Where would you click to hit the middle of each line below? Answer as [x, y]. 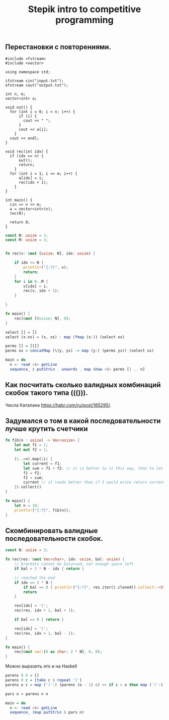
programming [84, 20]
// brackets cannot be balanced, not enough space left [74, 564]
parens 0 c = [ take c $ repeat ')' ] [44, 680]
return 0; [20, 222]
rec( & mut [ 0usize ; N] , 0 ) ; [43, 318]
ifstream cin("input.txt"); [35, 81]
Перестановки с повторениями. [58, 47]
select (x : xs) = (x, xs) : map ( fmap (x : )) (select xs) [65, 337]
